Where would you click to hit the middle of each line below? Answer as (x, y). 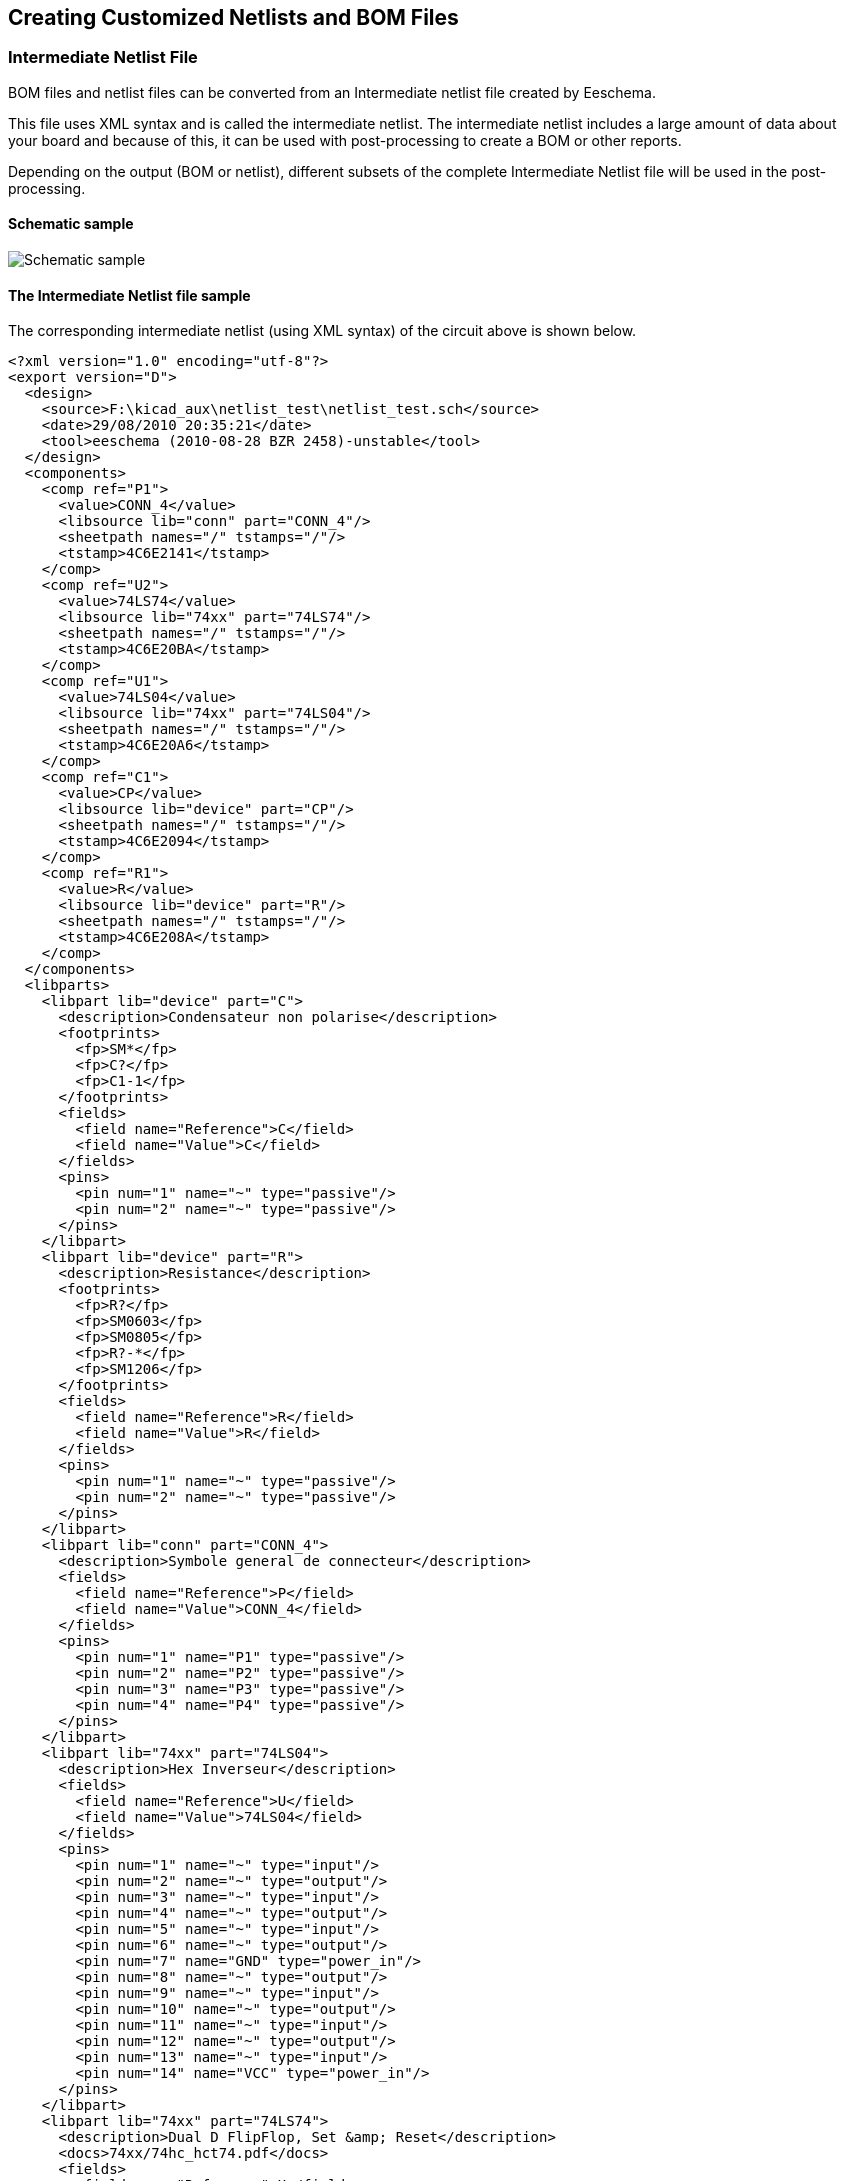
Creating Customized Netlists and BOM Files (233, 17)
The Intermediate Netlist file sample (129, 295)
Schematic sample (71, 224)
